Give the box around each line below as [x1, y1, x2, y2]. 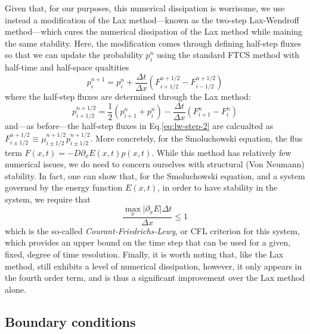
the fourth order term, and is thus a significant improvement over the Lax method [5, 271, 305, 284]
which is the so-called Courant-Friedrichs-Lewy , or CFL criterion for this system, [5, 224, 300, 237]
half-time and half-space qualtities [5, 61, 129, 73]
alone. [5, 283, 26, 295]
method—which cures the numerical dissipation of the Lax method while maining [5, 25, 303, 38]
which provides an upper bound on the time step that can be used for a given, [5, 236, 291, 249]
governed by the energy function [5, 181, 123, 194]
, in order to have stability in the [157, 181, 278, 194]
